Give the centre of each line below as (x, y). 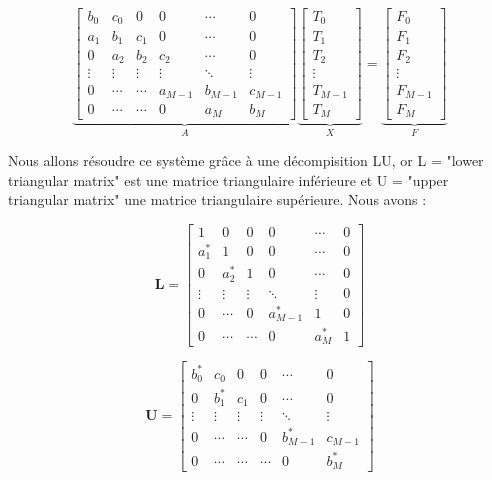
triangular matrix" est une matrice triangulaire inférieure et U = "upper (228, 179)
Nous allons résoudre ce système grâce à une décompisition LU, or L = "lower (246, 159)
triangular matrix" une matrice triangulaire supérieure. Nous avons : (217, 199)
